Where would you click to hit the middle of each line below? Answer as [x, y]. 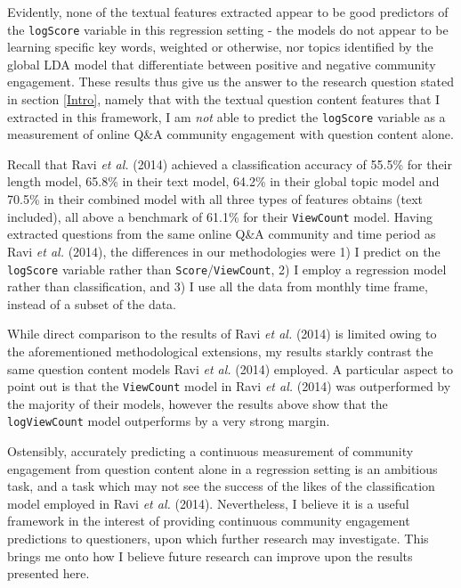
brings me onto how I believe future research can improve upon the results [210, 555]
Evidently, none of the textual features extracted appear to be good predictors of [228, 12]
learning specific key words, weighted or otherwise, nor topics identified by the [220, 47]
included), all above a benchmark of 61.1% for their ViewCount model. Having [220, 216]
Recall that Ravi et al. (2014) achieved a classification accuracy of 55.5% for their [230, 163]
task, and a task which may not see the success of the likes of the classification [221, 486]
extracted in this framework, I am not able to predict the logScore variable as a [226, 116]
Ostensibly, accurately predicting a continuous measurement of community [210, 451]
